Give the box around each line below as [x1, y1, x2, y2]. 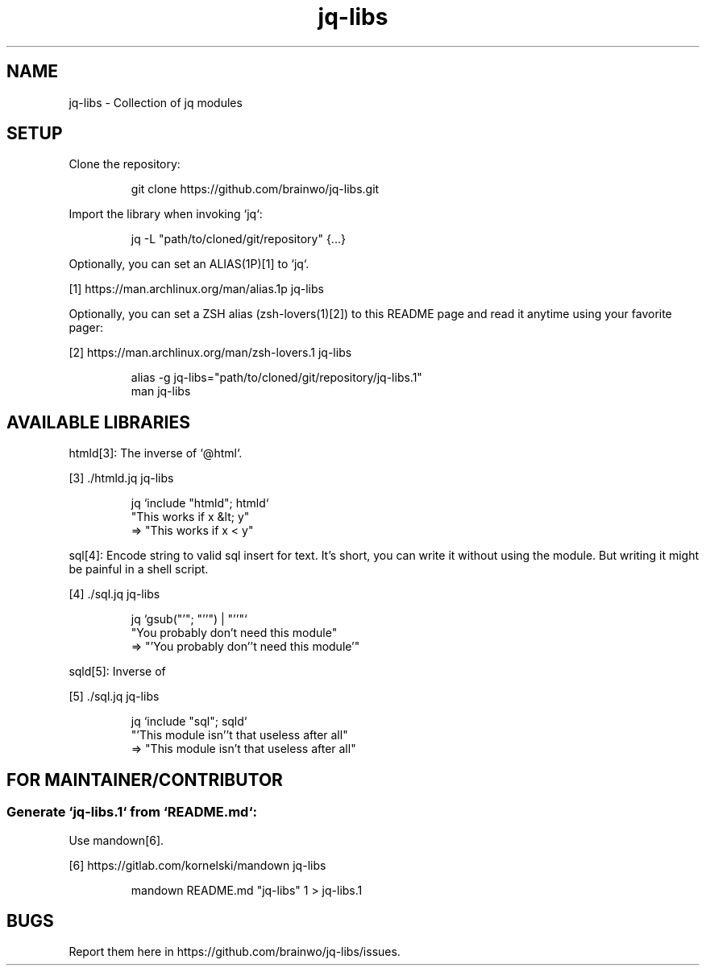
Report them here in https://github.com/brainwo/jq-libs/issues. [69, 945, 401, 959]
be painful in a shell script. [69, 562, 209, 577]
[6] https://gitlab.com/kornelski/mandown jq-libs [69, 858, 326, 872]
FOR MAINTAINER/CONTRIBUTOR [6, 769, 283, 790]
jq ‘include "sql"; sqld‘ [131, 714, 247, 729]
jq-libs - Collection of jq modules [69, 95, 243, 110]
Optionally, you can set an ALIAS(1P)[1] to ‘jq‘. [69, 257, 309, 271]
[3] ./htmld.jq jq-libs [69, 471, 174, 486]
